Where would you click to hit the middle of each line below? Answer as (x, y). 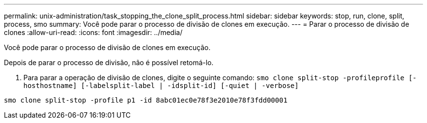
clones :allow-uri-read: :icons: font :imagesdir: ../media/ (93, 32)
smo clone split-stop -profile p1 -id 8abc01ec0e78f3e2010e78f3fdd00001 (146, 100)
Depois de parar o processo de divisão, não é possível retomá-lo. (109, 62)
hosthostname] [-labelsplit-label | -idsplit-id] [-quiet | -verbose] (161, 86)
